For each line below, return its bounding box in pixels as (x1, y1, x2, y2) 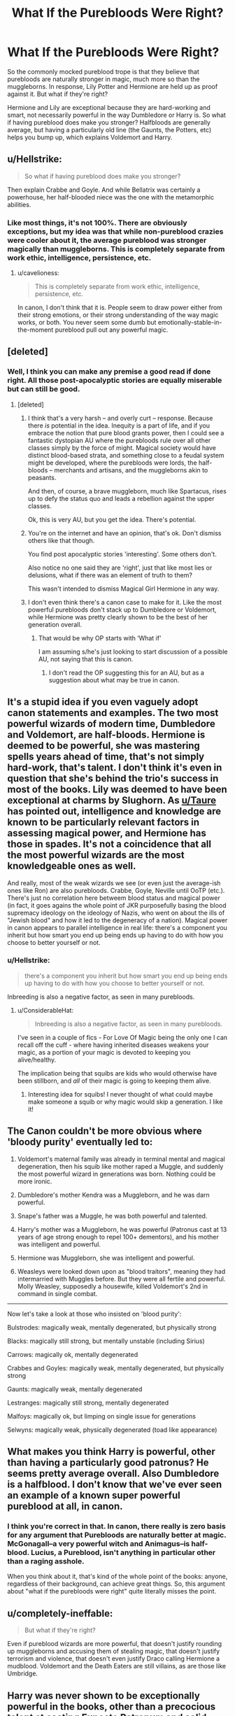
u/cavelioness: (17, 269, 59, 277)
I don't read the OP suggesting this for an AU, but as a (48, 668, 204, 677)
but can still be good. (7, 384, 80, 394)
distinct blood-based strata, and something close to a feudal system (27, 451, 225, 459)
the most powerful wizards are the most (7, 849, 185, 861)
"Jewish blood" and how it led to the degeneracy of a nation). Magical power (7, 915, 228, 924)
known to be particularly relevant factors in (7, 817, 200, 829)
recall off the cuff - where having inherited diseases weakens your (17, 1041, 209, 1049)
